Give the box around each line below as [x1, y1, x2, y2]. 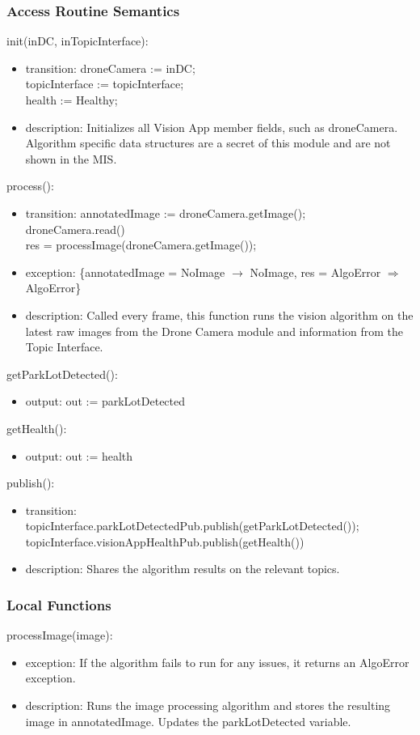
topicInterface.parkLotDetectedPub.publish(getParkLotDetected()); [25, 517, 359, 534]
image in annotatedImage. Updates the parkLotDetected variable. [25, 712, 351, 729]
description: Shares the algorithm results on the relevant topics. [25, 560, 340, 577]
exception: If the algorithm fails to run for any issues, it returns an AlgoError [25, 653, 409, 670]
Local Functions [6, 594, 111, 614]
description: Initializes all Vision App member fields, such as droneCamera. [25, 118, 398, 135]
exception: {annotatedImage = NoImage [25, 263, 225, 280]
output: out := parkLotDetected [25, 393, 186, 410]
